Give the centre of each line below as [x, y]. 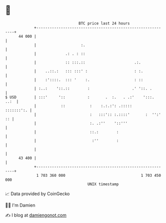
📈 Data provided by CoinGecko [38, 194]
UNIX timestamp [103, 184]
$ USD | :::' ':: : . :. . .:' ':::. [80, 97]
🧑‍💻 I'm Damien [20, 205]
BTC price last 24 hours [104, 23]
